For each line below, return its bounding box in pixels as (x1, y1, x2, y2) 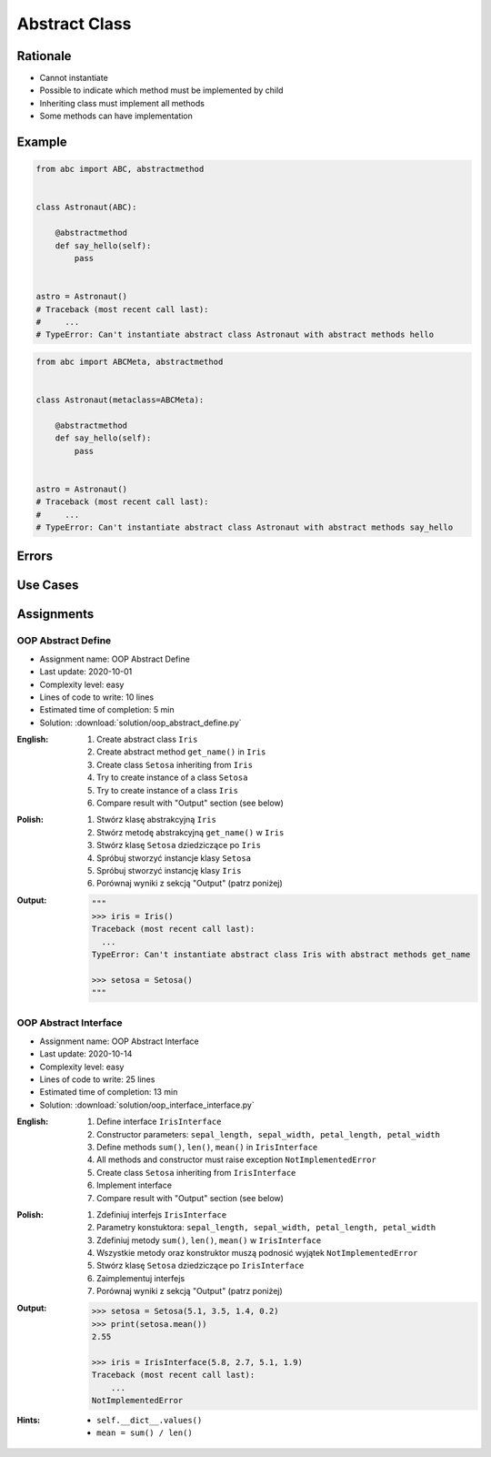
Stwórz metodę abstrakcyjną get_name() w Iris (96, 826, 285, 837)
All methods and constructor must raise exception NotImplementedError (96, 1154, 376, 1165)
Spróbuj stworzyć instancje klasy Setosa (96, 852, 252, 864)
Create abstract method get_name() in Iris (96, 746, 266, 757)
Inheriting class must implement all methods (39, 97, 205, 108)
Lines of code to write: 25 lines (39, 1074, 155, 1085)
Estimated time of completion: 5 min (39, 704, 175, 715)
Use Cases (16, 578, 79, 593)
